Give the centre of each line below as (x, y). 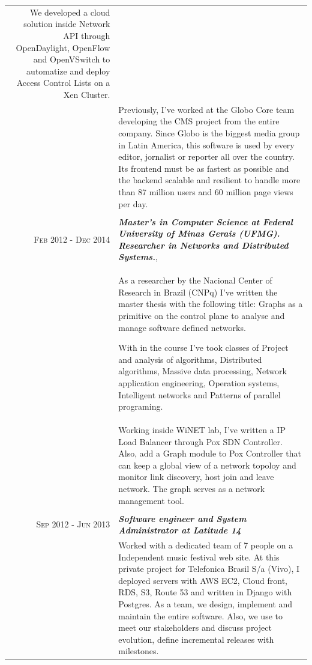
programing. (141, 406)
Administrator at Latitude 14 (180, 530)
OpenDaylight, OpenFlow (63, 47)
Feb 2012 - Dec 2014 (72, 239)
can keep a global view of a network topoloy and (207, 465)
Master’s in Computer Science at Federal (205, 221)
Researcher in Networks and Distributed (203, 245)
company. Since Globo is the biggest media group (209, 132)
